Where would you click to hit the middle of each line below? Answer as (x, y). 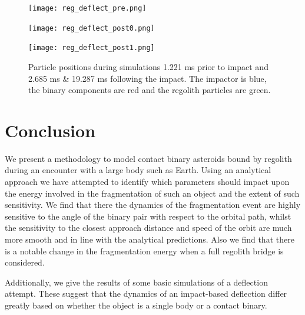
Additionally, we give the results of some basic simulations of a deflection (136, 282)
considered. (25, 262)
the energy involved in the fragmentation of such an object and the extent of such (152, 193)
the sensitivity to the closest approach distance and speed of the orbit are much (148, 228)
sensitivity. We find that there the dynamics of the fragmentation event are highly (153, 205)
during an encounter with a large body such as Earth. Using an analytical (138, 170)
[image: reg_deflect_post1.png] (92, 48)
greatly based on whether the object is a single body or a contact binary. (136, 305)
